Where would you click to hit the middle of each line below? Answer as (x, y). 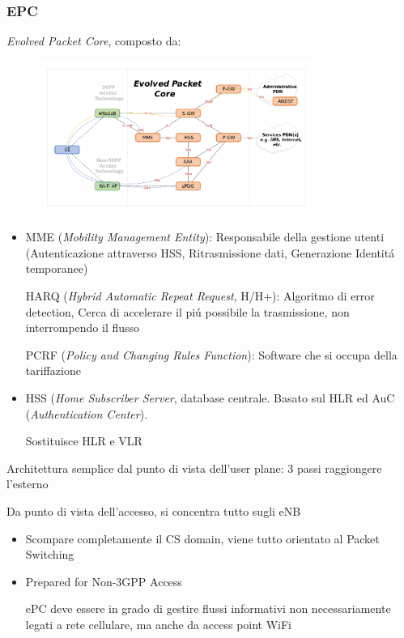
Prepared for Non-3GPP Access (104, 581)
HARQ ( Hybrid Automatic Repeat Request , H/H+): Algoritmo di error (200, 295)
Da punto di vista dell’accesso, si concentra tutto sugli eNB (154, 510)
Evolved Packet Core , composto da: (94, 41)
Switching (50, 554)
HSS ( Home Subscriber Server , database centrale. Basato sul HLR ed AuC (210, 397)
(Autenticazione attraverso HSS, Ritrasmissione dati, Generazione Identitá (210, 252)
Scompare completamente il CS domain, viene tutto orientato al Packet (202, 538)
